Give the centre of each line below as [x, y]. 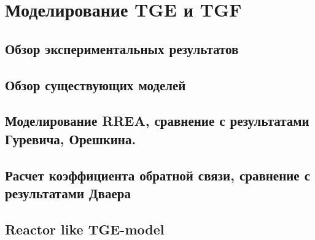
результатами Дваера [68, 192]
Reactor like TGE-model [85, 229]
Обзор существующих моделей [95, 84]
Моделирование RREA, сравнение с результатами [157, 121]
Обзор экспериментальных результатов [122, 48]
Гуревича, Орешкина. [71, 138]
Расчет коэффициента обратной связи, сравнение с [158, 175]
